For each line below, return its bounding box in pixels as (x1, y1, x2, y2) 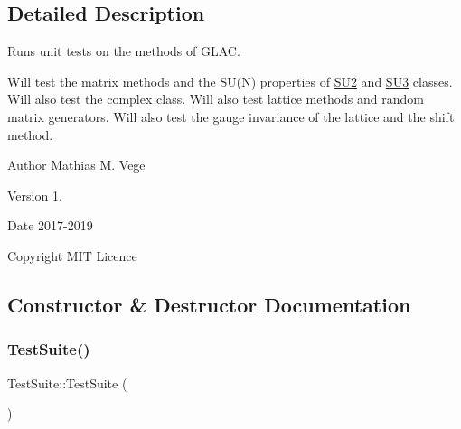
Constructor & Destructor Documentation (7, 290, 411, 318)
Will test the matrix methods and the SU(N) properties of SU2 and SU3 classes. (7, 71, 453, 90)
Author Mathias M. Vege (7, 155, 146, 174)
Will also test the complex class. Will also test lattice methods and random (7, 89, 424, 108)
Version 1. (7, 185, 62, 204)
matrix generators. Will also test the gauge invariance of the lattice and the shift (7, 107, 455, 126)
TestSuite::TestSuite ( (7, 373, 127, 392)
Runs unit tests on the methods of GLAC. (7, 42, 240, 61)
